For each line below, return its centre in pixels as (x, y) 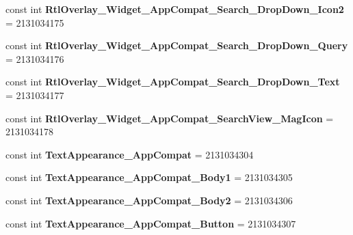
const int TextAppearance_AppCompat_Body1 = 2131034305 (149, 177)
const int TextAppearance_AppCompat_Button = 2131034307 (151, 223)
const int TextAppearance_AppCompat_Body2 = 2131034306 (149, 200)
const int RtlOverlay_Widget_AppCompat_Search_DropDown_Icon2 (175, 9)
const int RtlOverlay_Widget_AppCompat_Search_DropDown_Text (173, 82)
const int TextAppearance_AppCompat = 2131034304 (130, 154)
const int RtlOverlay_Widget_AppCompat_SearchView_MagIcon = (170, 118)
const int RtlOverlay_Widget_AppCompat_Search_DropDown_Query (177, 45)
